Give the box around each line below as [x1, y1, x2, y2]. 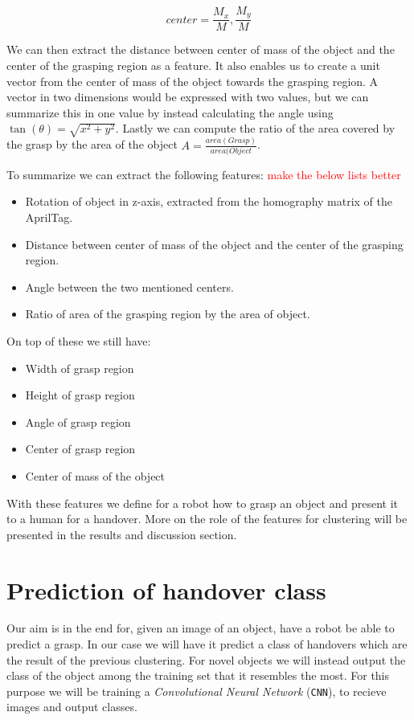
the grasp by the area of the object [6, 136, 178, 153]
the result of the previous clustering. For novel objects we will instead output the [6, 651, 406, 668]
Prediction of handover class [6, 573, 326, 606]
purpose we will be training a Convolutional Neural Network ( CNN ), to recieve [6, 682, 387, 699]
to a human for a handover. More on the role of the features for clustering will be [6, 510, 408, 527]
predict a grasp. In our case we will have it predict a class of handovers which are [6, 636, 408, 652]
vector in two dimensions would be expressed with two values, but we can [6, 88, 369, 105]
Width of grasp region [25, 359, 134, 376]
